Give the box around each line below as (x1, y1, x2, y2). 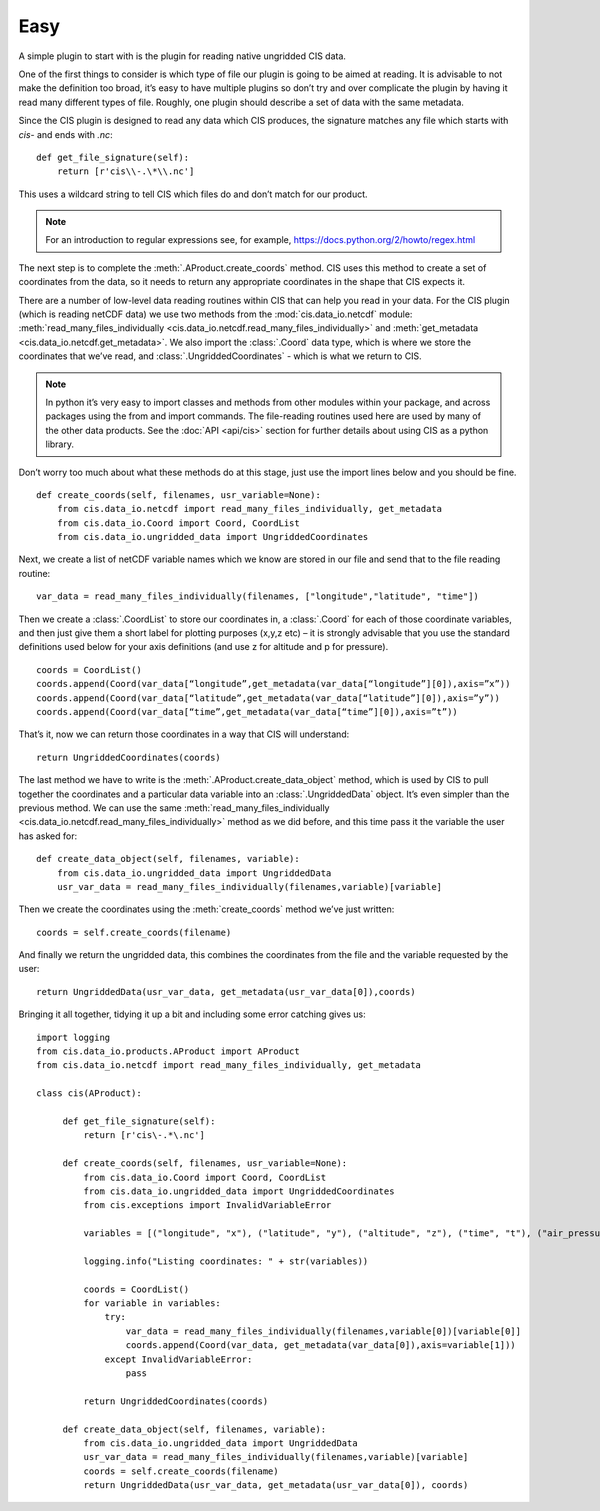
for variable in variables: (83, 1298, 222, 1309)
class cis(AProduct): (36, 1088, 142, 1099)
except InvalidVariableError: (104, 1353, 253, 1365)
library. (45, 438, 75, 450)
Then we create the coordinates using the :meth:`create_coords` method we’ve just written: (18, 903, 395, 915)
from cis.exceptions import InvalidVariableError (83, 1200, 332, 1211)
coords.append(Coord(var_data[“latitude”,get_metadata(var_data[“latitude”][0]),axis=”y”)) (36, 692, 500, 704)
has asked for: (18, 830, 78, 842)
